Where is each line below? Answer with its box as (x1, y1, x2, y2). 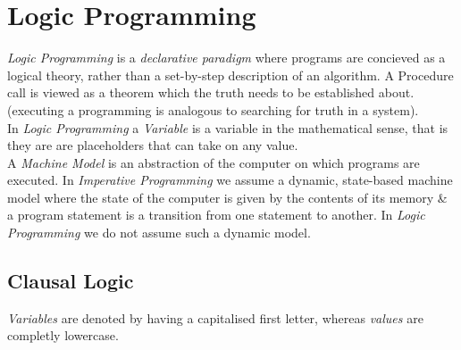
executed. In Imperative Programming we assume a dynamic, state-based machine (7, 171, 453, 189)
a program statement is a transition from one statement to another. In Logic (7, 205, 425, 224)
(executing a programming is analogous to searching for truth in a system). (7, 100, 419, 119)
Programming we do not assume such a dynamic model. (7, 223, 311, 242)
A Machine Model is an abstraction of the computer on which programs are (7, 153, 420, 171)
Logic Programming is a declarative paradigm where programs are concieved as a (7, 48, 446, 67)
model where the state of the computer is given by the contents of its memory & (7, 187, 448, 206)
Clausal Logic (7, 267, 134, 295)
